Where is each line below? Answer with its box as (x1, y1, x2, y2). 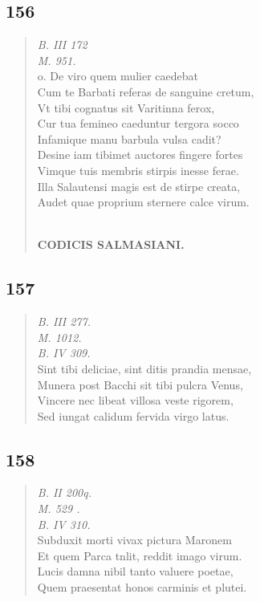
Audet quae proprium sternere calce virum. (37, 193, 250, 210)
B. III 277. (37, 313, 91, 330)
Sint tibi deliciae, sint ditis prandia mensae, (37, 360, 252, 376)
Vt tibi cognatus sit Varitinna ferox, (37, 99, 215, 116)
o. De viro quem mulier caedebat (37, 67, 198, 84)
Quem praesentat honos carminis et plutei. (37, 579, 247, 596)
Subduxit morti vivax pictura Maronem (37, 531, 232, 548)
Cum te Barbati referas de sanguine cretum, (37, 83, 254, 100)
